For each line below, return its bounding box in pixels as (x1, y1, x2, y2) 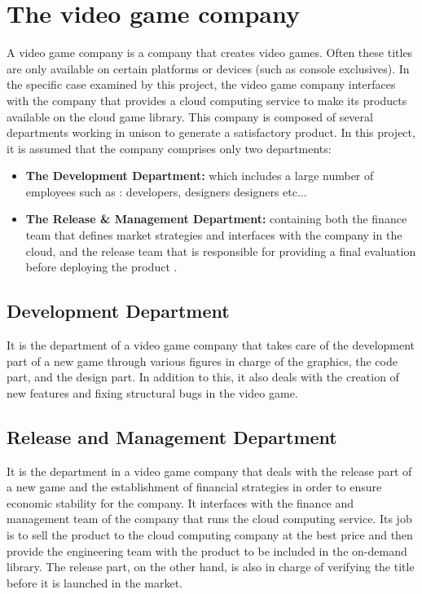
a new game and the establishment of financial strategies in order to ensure (7, 478, 382, 495)
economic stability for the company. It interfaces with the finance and (7, 494, 354, 511)
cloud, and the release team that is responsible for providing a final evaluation (25, 242, 416, 259)
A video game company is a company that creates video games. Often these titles (7, 44, 413, 61)
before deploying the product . (25, 258, 178, 275)
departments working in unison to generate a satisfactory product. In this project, (7, 124, 415, 141)
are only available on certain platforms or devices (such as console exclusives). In (7, 59, 410, 77)
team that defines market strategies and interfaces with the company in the (25, 227, 402, 244)
